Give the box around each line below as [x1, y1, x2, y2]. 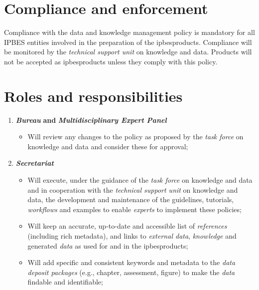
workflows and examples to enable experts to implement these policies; [27, 204, 242, 214]
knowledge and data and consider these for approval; [27, 141, 188, 151]
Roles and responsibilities [4, 85, 183, 106]
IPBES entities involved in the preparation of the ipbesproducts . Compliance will [4, 36, 252, 47]
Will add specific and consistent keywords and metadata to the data [27, 257, 236, 268]
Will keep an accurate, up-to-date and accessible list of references [27, 221, 227, 231]
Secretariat [15, 158, 54, 168]
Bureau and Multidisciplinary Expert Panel [15, 114, 167, 125]
